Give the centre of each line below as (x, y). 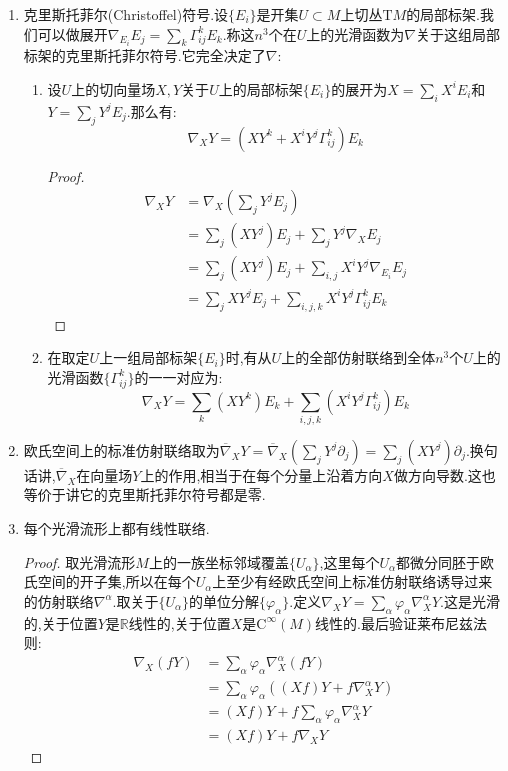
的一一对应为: (178, 376)
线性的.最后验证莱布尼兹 (394, 622)
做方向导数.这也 (444, 474)
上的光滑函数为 (355, 33)
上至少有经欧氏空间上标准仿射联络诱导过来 (352, 581)
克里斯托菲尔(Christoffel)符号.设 (126, 14)
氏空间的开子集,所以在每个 (109, 581)
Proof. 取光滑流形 (79, 561)
